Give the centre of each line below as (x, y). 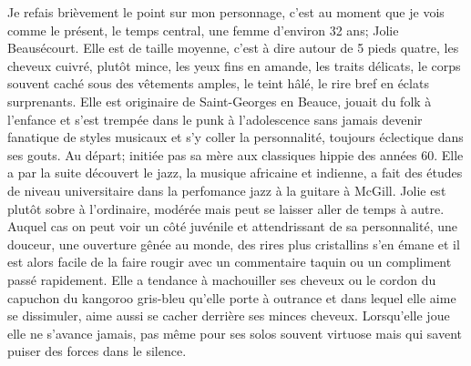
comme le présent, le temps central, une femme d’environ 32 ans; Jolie (203, 30)
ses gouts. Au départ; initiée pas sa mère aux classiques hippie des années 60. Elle (235, 154)
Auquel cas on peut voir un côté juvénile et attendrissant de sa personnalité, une (233, 226)
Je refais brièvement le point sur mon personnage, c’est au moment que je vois (226, 12)
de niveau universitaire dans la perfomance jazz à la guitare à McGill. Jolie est (227, 190)
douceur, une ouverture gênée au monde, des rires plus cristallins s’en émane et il (234, 244)
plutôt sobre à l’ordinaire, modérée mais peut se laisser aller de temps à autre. (226, 208)
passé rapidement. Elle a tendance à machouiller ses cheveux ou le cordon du (222, 279)
